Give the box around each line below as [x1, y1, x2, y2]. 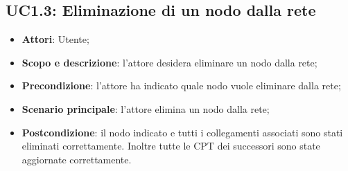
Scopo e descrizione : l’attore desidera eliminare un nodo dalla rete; [21, 55, 317, 69]
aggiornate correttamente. [21, 152, 132, 166]
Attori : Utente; [21, 32, 89, 46]
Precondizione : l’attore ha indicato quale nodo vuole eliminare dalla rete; [21, 78, 341, 93]
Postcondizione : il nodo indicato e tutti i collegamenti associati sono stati [21, 125, 343, 139]
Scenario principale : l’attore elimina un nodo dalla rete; [21, 101, 270, 116]
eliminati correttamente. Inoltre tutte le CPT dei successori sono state [21, 138, 320, 153]
